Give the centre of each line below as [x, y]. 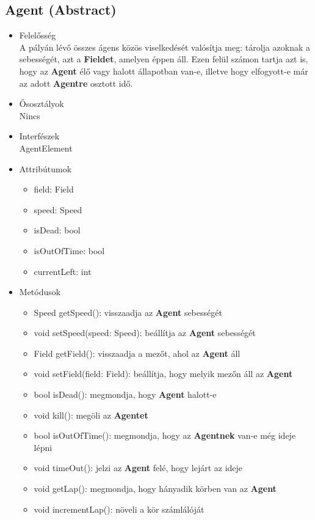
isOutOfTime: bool [69, 250]
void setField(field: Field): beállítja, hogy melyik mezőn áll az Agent [163, 374]
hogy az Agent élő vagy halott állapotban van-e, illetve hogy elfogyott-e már [164, 71]
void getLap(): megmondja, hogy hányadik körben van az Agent [155, 489]
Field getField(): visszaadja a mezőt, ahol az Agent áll [137, 353]
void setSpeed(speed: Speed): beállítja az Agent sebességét [145, 333]
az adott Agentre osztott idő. [76, 83]
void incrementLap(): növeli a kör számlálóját [119, 509]
